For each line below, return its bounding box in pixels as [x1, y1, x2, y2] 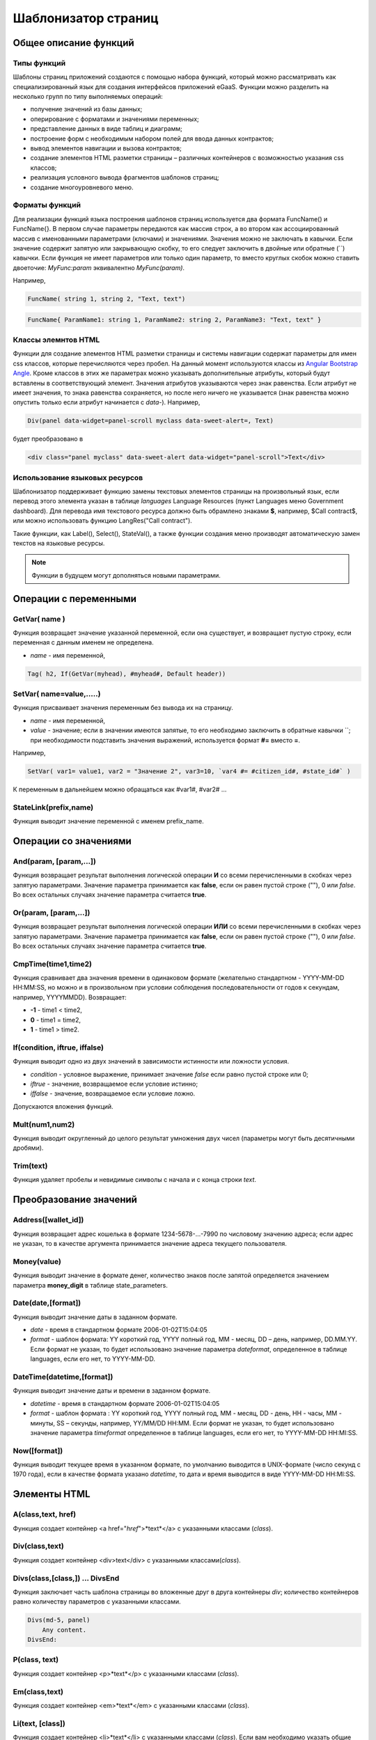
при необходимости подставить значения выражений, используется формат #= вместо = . [30, 736, 301, 744]
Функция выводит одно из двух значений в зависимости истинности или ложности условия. [13, 1057, 290, 1066]
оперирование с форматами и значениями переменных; [30, 115, 200, 123]
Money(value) [13, 1256, 62, 1266]
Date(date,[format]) [13, 1298, 81, 1308]
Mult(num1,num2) [13, 1119, 75, 1129]
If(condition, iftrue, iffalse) [13, 1043, 104, 1052]
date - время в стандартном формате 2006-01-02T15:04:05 [30, 1326, 208, 1334]
